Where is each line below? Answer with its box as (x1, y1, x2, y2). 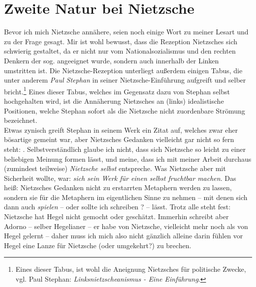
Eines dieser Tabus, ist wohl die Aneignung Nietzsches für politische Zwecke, (15, 264, 246, 274)
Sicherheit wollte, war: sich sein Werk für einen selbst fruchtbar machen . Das (4, 172, 236, 183)
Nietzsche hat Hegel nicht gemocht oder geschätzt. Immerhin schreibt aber (4, 211, 229, 222)
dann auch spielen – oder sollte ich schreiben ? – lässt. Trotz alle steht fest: (4, 201, 231, 212)
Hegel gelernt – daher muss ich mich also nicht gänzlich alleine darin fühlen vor (4, 230, 243, 241)
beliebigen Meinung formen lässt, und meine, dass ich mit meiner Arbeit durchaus (4, 153, 252, 164)
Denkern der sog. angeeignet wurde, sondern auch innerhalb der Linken (4, 55, 219, 65)
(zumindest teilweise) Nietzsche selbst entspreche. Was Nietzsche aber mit (4, 163, 226, 173)
